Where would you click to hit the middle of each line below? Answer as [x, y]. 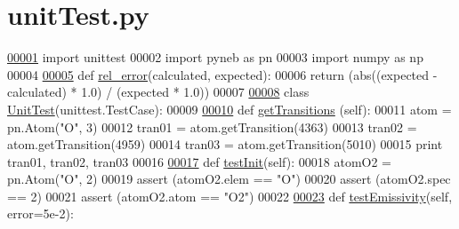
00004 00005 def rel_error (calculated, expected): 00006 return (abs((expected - [222, 74]
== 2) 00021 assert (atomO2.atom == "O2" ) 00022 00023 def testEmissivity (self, [230, 196]
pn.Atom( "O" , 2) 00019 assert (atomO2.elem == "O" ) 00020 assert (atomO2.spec [229, 179]
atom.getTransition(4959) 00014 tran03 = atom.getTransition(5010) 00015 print [225, 144]
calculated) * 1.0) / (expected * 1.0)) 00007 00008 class [158, 92]
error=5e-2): [40, 213]
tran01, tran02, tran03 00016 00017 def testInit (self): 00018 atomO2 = [199, 161]
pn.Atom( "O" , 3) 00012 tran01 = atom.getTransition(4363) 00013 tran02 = [212, 126]
